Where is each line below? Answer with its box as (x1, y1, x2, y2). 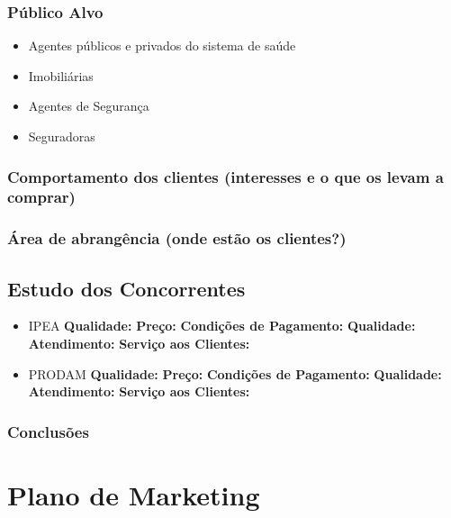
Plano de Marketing (7, 476, 260, 513)
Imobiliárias (28, 66, 94, 85)
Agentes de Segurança (28, 96, 149, 115)
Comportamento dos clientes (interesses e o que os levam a (7, 165, 444, 187)
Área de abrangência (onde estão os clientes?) (7, 227, 347, 250)
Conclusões (7, 420, 89, 442)
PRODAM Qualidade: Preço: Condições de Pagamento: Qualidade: (28, 364, 442, 383)
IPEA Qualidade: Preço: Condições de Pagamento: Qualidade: (28, 316, 416, 335)
